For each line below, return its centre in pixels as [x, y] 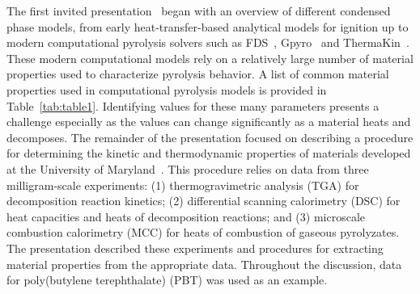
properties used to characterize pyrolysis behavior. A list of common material [198, 74]
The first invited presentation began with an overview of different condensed [199, 10]
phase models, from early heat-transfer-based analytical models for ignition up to [208, 26]
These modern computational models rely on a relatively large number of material [210, 58]
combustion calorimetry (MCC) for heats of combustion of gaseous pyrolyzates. [203, 232]
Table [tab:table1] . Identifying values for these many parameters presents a [193, 105]
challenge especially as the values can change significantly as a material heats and [209, 122]
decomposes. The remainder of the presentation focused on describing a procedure [210, 137]
